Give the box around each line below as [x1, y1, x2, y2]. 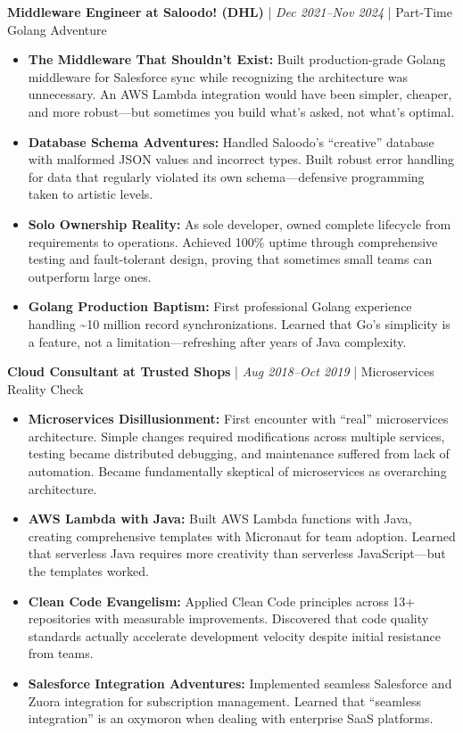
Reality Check [7, 379, 84, 398]
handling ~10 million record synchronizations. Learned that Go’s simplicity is [28, 314, 451, 333]
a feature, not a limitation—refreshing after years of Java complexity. [28, 332, 407, 350]
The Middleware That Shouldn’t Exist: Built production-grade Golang [28, 50, 446, 69]
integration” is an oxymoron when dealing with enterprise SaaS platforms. [28, 709, 434, 728]
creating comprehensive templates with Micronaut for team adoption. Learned [28, 526, 456, 545]
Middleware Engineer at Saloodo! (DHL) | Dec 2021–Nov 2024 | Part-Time [7, 3, 452, 21]
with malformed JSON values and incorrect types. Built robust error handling [28, 150, 455, 169]
